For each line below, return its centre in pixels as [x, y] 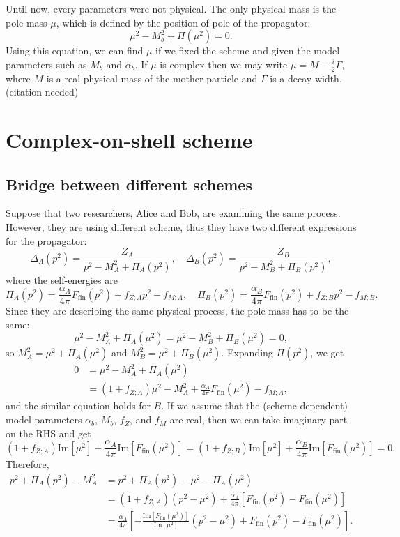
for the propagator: [46, 240]
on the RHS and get [48, 433]
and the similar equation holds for [78, 406]
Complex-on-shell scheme [129, 139]
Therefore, [28, 464]
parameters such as [46, 64]
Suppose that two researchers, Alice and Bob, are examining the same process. [173, 213]
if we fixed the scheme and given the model [248, 51]
